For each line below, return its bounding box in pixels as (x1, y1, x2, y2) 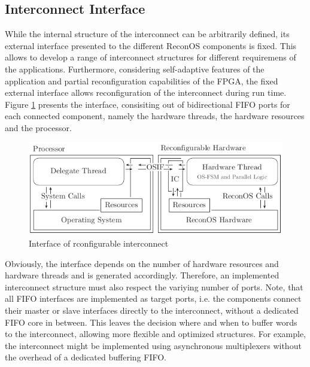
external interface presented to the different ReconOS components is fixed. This (5, 39, 297, 51)
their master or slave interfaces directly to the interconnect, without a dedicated (5, 304, 299, 317)
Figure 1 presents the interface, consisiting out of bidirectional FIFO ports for (5, 98, 290, 110)
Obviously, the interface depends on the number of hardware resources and (5, 257, 279, 269)
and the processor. (5, 121, 72, 134)
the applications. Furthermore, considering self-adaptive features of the (5, 62, 265, 75)
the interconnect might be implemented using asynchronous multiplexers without (5, 339, 302, 351)
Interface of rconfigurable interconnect (29, 237, 169, 250)
